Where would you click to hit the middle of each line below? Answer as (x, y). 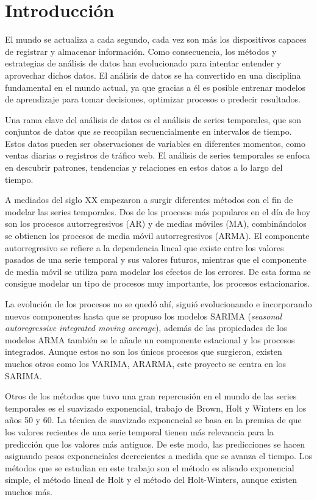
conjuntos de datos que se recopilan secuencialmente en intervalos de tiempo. (148, 131)
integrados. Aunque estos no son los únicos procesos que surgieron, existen (144, 352)
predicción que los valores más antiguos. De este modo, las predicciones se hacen (155, 444)
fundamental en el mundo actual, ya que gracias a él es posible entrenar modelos (155, 87)
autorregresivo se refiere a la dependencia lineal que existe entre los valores (144, 247)
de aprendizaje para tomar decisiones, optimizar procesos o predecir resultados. (153, 99)
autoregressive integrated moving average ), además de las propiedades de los (146, 328)
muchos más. (29, 491)
